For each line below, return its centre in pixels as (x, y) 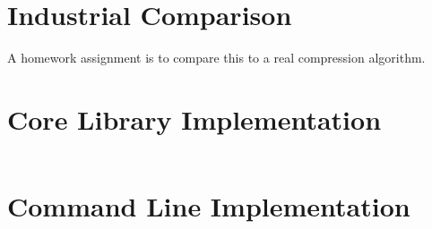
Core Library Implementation (194, 119)
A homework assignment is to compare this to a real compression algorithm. (216, 58)
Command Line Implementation (209, 206)
